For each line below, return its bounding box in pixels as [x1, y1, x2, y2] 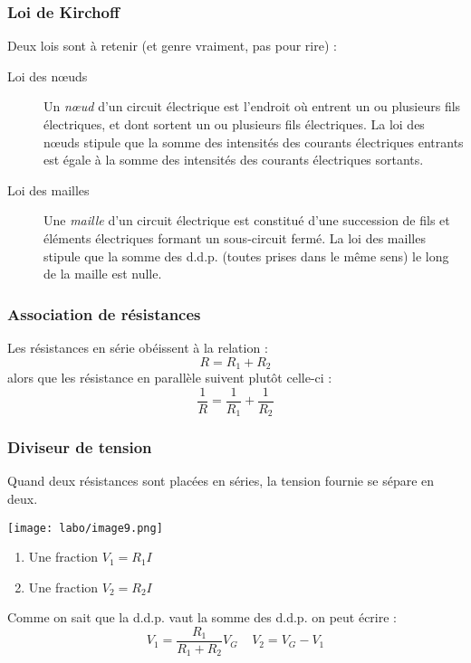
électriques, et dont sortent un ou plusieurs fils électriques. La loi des [43, 115, 425, 133]
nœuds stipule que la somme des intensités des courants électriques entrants [43, 132, 464, 151]
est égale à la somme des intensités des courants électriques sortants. [43, 150, 424, 169]
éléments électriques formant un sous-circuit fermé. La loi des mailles [43, 228, 426, 247]
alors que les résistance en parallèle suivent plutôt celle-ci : [7, 368, 332, 387]
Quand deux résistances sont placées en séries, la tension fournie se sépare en [7, 471, 435, 490]
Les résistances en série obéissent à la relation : [7, 337, 268, 356]
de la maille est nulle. [43, 264, 162, 283]
